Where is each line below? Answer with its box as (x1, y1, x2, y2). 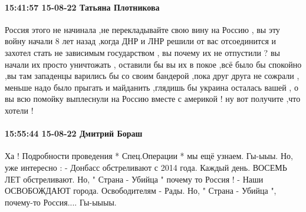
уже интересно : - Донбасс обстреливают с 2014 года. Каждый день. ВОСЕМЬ (5, 161, 287, 173)
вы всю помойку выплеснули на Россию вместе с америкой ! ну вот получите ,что (5, 92, 301, 105)
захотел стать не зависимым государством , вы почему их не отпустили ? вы (5, 46, 280, 58)
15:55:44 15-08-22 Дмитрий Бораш (5, 127, 143, 140)
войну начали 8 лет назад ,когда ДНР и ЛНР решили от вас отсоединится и (5, 35, 276, 47)
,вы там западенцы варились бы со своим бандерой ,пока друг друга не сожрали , (5, 69, 300, 82)
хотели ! (5, 104, 34, 116)
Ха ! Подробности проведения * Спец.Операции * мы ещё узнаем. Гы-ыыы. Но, (5, 150, 293, 162)
